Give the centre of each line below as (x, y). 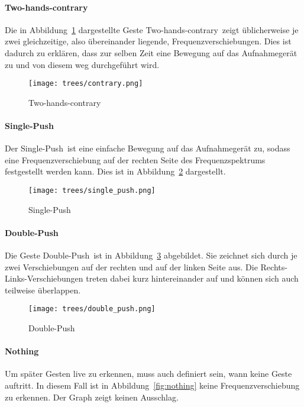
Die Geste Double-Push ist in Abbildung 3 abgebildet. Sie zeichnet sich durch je (151, 255)
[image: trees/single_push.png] (92, 190)
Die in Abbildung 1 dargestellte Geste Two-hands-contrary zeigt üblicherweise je (152, 29)
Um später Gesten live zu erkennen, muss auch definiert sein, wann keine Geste (148, 374)
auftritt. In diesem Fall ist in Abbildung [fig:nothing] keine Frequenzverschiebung (152, 385)
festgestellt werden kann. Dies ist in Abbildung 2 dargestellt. (115, 171)
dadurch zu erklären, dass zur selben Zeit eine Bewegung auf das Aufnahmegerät (151, 52)
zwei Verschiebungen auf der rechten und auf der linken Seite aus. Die (131, 267)
